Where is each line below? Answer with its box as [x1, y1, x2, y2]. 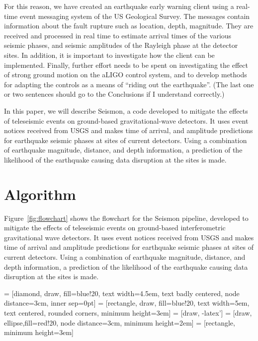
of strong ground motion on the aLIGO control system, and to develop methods [4, 69, 247, 80]
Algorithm [4, 183, 76, 204]
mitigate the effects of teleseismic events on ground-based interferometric [4, 222, 226, 233]
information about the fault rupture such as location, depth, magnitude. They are [4, 20, 254, 31]
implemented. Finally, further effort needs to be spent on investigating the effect [4, 59, 248, 70]
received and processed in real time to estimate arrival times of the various [4, 30, 232, 40]
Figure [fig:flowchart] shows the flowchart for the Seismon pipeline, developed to [4, 212, 249, 223]
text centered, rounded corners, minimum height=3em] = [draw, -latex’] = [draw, [4, 307, 252, 318]
